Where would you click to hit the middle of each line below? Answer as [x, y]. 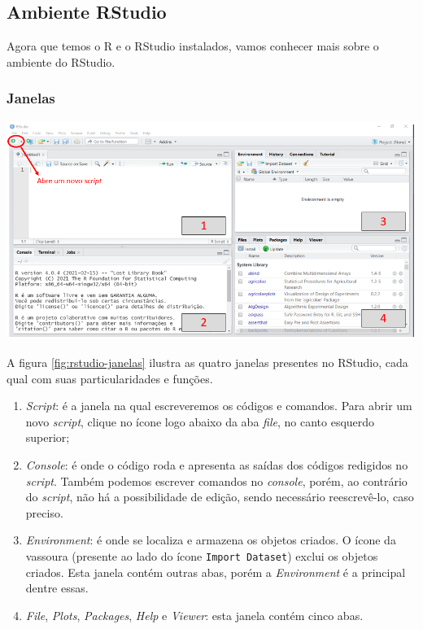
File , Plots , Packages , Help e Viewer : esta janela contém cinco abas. [194, 615]
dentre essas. [57, 588]
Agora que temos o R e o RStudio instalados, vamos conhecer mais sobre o [193, 46]
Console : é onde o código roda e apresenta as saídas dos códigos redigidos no [217, 465]
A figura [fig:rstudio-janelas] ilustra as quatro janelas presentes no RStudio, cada [207, 363]
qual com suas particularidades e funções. [110, 378]
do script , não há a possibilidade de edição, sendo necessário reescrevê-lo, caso [220, 497]
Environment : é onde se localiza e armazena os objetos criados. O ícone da [211, 540]
